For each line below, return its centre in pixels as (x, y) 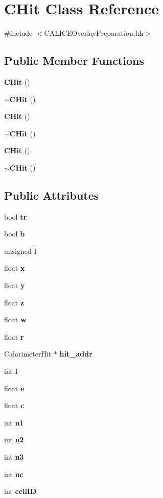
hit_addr (76, 354)
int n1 (14, 422)
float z (14, 302)
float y (15, 285)
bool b (15, 234)
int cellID (20, 491)
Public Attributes (52, 195)
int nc (14, 474)
